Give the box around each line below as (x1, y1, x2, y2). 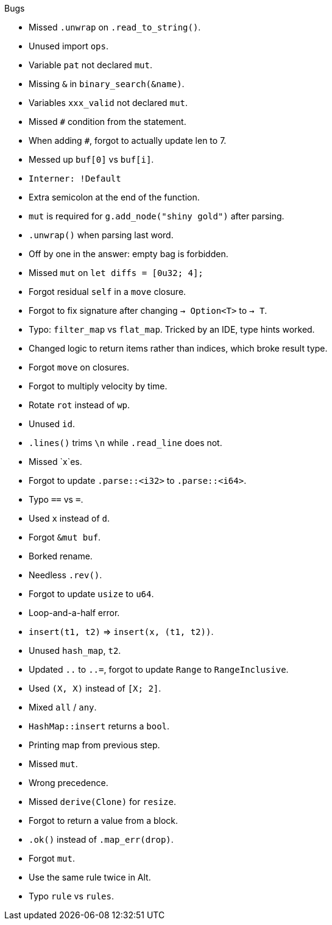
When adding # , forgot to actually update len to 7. (29, 135, 227, 146)
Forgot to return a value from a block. (29, 815, 178, 826)
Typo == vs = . (29, 494, 83, 505)
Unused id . (29, 419, 75, 429)
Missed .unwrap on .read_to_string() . (29, 22, 201, 32)
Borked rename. (29, 551, 93, 561)
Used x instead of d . (29, 513, 110, 523)
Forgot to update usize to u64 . (29, 589, 154, 599)
